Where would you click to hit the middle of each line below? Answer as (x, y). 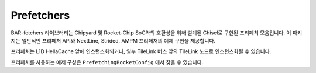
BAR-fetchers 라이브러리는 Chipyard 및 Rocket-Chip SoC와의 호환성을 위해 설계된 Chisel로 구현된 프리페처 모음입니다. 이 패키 (157, 33)
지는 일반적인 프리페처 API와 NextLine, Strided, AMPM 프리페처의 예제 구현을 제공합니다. (113, 40)
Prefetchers (40, 15)
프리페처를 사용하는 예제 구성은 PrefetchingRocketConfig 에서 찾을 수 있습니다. (107, 62)
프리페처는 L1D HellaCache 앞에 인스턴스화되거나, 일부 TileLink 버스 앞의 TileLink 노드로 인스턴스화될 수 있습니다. (141, 51)
